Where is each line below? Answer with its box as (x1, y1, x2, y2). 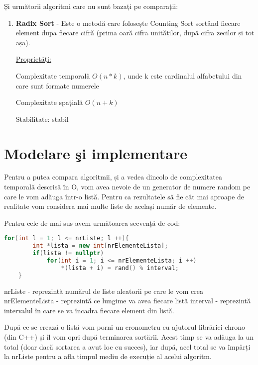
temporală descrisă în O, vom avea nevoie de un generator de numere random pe (4, 182, 251, 192)
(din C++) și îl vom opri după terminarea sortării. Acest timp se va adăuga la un (4, 332, 254, 342)
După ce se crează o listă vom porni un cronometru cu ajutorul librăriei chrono (4, 322, 246, 332)
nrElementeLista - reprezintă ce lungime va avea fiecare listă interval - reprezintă (4, 295, 251, 306)
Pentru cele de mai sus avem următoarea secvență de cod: (4, 217, 180, 228)
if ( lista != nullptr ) (32, 250, 104, 257)
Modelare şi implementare (4, 143, 188, 163)
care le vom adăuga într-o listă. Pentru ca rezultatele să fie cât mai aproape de (4, 191, 244, 201)
